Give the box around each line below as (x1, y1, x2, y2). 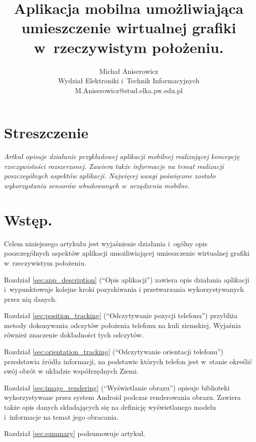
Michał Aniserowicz (99, 65, 158, 76)
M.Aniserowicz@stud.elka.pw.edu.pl (75, 85, 183, 95)
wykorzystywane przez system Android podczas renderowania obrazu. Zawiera (4, 392, 241, 402)
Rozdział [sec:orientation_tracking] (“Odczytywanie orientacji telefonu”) (4, 346, 223, 357)
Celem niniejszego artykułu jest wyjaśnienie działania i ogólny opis (4, 238, 207, 248)
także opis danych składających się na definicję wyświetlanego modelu (4, 402, 216, 412)
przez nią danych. (4, 293, 57, 304)
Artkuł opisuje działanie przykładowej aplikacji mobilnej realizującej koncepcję (4, 151, 240, 162)
